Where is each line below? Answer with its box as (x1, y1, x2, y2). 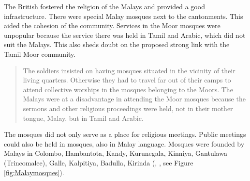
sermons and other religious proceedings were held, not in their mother (23, 103, 233, 113)
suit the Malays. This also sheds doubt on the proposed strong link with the (4, 39, 230, 49)
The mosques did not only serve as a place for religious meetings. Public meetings (4, 129, 246, 139)
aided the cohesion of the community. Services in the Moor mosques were (4, 20, 221, 31)
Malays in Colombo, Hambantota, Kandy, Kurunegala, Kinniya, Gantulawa (4, 148, 227, 158)
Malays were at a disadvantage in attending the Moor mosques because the (23, 94, 246, 104)
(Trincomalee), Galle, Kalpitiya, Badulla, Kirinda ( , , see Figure (4, 157, 193, 167)
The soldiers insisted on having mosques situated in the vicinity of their (23, 65, 235, 75)
